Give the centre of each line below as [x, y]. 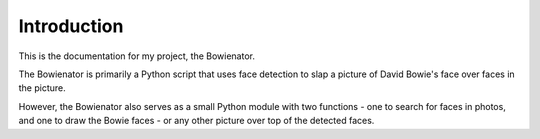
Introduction [71, 26]
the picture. [42, 88]
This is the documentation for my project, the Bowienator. [136, 56]
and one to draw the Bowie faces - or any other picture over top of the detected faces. [196, 121]
